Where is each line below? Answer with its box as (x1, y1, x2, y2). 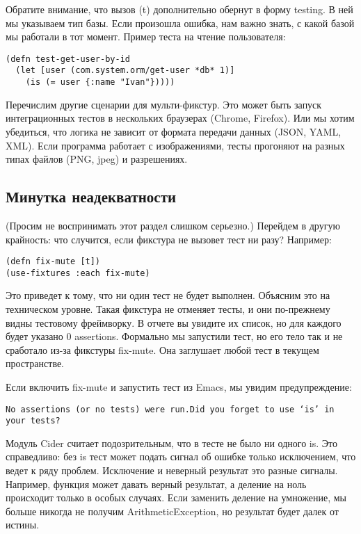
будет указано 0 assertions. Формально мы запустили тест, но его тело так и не (6, 329, 343, 343)
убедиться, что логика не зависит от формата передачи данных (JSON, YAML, (6, 124, 342, 138)
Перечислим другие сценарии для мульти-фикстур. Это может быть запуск (6, 97, 322, 111)
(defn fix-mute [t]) (6, 257, 101, 267)
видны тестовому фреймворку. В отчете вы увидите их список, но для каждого (6, 315, 342, 330)
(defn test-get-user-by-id (6, 54, 130, 64)
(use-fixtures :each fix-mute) (6, 268, 150, 278)
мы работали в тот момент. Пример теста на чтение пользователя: (6, 29, 286, 44)
